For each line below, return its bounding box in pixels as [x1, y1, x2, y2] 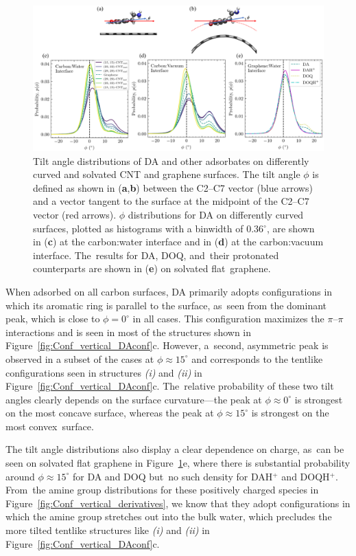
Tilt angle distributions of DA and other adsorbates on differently [33, 153, 309, 168]
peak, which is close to [5, 311, 100, 326]
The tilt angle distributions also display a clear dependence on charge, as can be [5, 442, 344, 456]
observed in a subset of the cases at [5, 351, 154, 366]
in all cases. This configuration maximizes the [132, 311, 324, 326]
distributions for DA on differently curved [128, 207, 304, 221]
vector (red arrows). [33, 207, 117, 221]
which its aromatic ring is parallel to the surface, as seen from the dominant [5, 298, 327, 312]
